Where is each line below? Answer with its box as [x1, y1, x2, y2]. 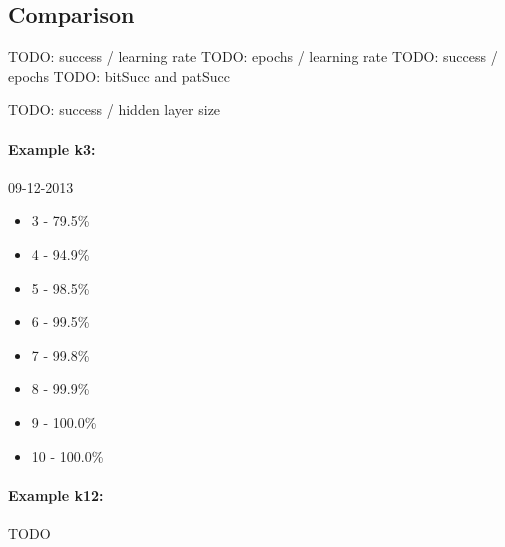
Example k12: [8, 484, 104, 505]
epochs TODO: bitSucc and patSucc [8, 65, 230, 86]
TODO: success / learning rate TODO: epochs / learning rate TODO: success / [8, 46, 498, 67]
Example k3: [8, 138, 96, 159]
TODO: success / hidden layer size [8, 99, 221, 120]
